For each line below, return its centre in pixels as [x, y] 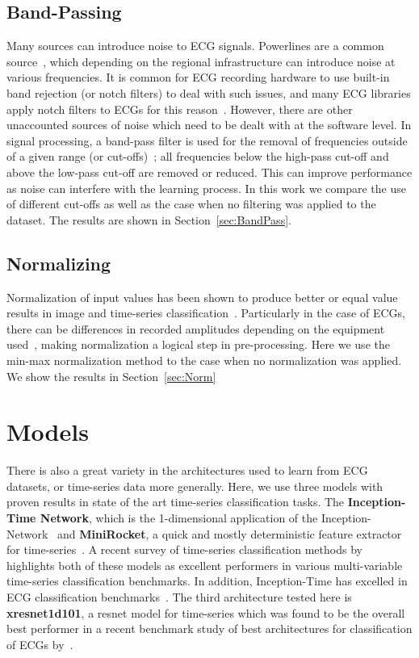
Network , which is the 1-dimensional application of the [179, 518]
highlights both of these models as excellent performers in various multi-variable [205, 565]
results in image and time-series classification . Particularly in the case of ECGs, [206, 313]
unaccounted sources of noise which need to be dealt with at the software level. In [209, 125]
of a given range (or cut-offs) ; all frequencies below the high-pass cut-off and [198, 156]
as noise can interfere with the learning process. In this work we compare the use [206, 188]
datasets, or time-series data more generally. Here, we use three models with [195, 486]
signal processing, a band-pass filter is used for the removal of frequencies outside [207, 140]
